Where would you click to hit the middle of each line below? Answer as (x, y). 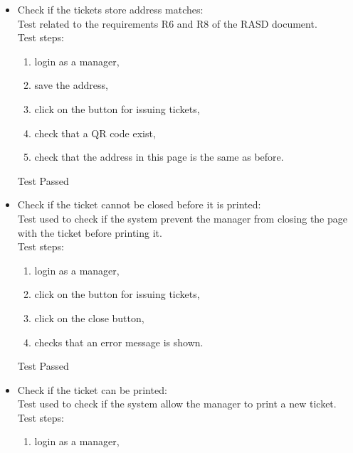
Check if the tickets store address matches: (110, 9)
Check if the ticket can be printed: (92, 389)
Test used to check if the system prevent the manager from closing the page (182, 218)
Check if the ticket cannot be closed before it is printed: (139, 204)
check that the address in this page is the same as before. (159, 157)
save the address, (71, 85)
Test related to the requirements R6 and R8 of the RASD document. (167, 23)
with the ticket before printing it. (90, 232)
